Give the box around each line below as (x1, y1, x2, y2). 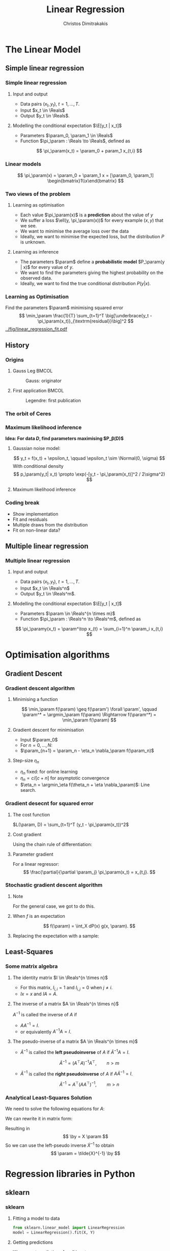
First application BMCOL (12, 388, 64, 393)
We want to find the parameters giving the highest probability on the (20, 269, 164, 276)
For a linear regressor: (12, 861, 60, 867)
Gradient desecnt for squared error (5, 800, 94, 807)
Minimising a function (12, 696, 58, 702)
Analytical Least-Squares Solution (5, 1094, 92, 1101)
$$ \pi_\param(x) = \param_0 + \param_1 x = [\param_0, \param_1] (17, 172, 154, 178)
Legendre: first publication (25, 397, 81, 404)
